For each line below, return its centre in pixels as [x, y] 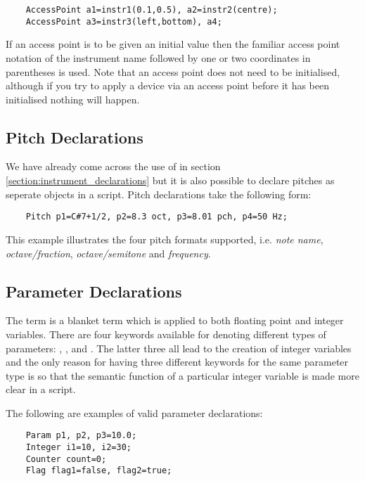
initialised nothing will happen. [73, 99]
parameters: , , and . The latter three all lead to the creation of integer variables [179, 348]
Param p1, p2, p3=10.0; [81, 436]
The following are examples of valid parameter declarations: [134, 412]
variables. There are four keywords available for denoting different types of [166, 334]
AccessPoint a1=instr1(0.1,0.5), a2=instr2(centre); [152, 10]
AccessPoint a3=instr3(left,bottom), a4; [124, 21]
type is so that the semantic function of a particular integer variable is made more [182, 375]
